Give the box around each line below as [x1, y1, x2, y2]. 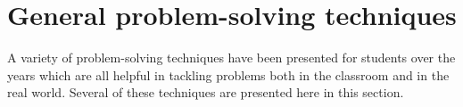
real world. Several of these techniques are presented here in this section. [7, 83, 404, 102]
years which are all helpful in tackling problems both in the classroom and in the [7, 65, 450, 84]
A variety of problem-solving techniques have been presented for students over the [7, 48, 456, 67]
